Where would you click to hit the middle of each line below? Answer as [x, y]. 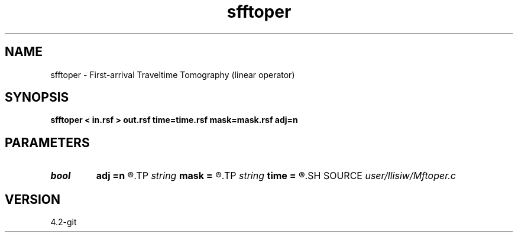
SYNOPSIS [37, 98]
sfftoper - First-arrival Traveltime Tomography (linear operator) [173, 74]
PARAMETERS [47, 142]
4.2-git [64, 222]
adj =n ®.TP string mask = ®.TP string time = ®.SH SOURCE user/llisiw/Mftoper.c [276, 176]
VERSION [33, 199]
